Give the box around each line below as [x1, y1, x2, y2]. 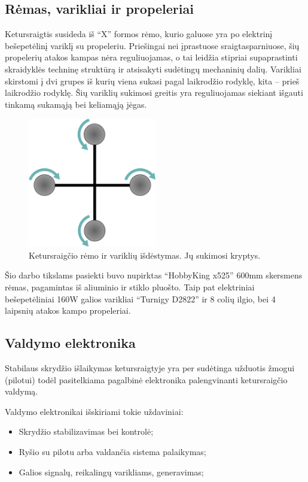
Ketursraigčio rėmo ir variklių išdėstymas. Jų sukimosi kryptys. [29, 248, 261, 261]
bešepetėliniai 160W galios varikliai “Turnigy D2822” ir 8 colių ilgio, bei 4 [5, 292, 276, 305]
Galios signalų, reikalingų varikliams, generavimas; [19, 465, 204, 478]
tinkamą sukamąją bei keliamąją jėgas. [5, 98, 147, 110]
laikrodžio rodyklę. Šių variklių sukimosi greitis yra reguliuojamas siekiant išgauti [5, 86, 303, 99]
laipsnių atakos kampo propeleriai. [5, 304, 131, 317]
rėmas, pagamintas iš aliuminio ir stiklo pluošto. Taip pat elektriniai [5, 280, 255, 293]
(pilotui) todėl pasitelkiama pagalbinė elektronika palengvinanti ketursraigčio [5, 373, 288, 386]
